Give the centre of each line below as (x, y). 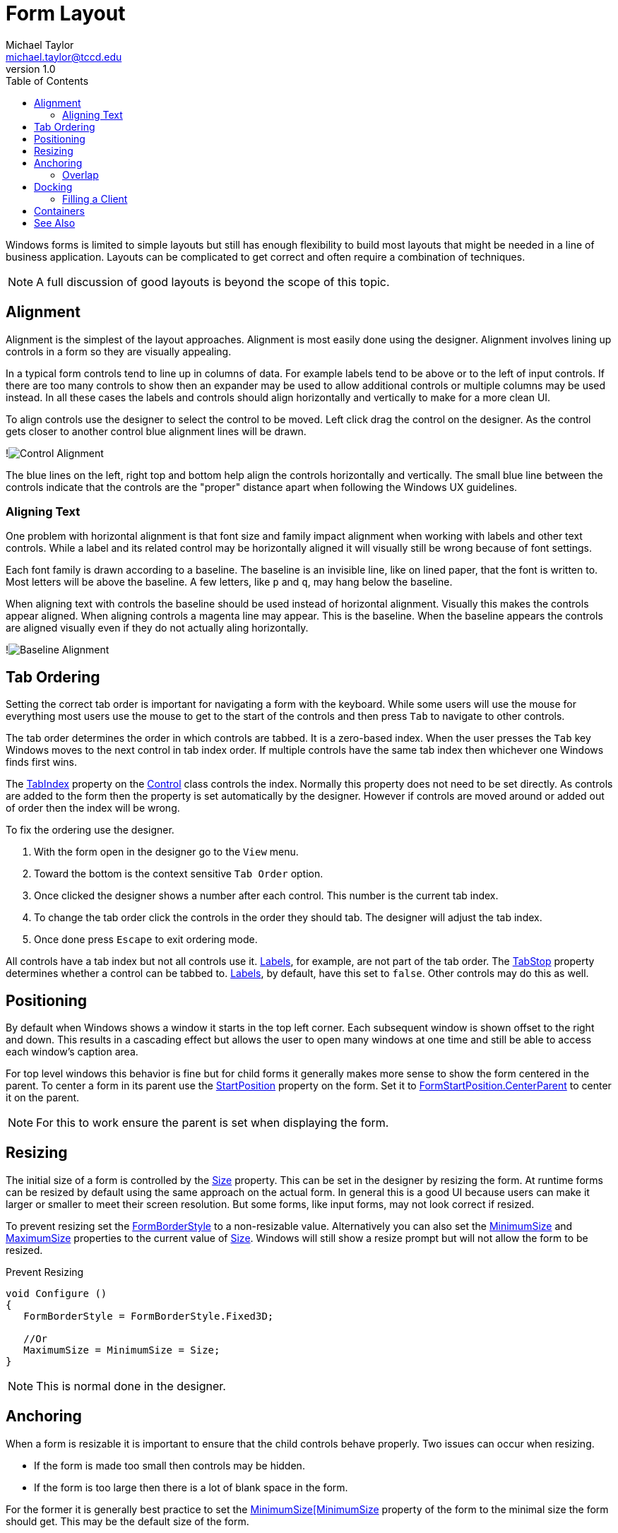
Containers (59, 211)
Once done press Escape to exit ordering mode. (146, 940)
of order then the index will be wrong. (93, 808)
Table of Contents (47, 81)
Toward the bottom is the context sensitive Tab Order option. (179, 874)
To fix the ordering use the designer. (90, 830)
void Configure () (57, 1293)
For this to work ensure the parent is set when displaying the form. (213, 1123)
